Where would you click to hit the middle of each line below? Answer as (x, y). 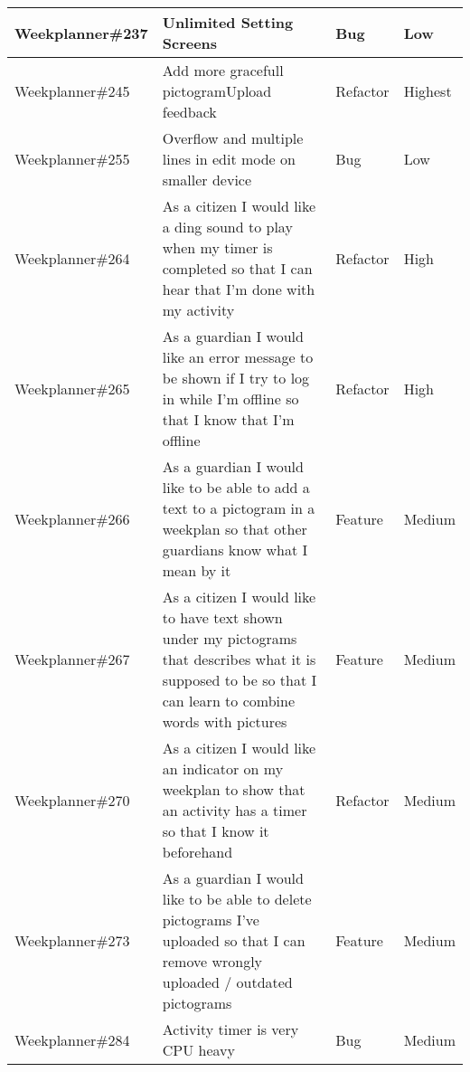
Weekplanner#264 (72, 258)
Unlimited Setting (228, 22)
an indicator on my (223, 768)
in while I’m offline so (230, 398)
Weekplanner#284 (72, 1039)
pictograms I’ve (211, 920)
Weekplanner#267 (72, 659)
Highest (428, 91)
